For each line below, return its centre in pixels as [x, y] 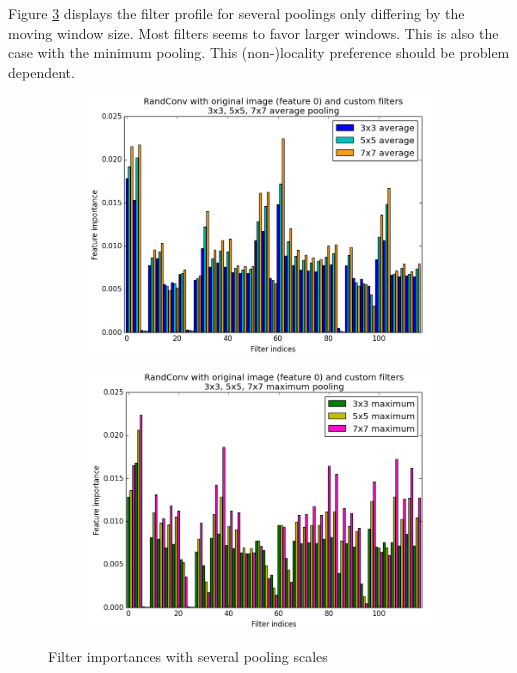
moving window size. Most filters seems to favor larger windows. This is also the [253, 32]
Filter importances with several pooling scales [188, 655]
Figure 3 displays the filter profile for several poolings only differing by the [236, 13]
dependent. [41, 71]
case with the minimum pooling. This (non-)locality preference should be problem [259, 52]
